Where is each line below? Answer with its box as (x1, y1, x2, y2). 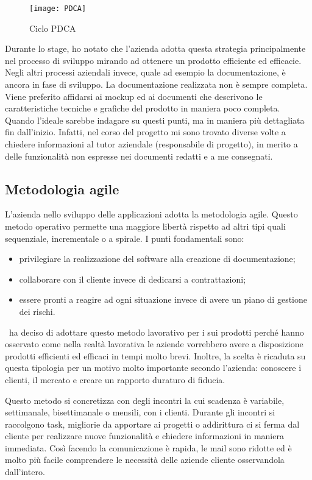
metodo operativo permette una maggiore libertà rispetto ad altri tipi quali (5, 219, 286, 232)
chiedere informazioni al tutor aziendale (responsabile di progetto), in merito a (5, 138, 298, 150)
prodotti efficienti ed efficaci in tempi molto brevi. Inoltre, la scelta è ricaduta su (5, 349, 306, 362)
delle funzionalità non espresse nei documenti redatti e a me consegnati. (5, 149, 273, 162)
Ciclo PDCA (29, 21, 76, 34)
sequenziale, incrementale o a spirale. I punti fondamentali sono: (5, 231, 244, 244)
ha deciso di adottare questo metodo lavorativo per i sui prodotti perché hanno (9, 325, 304, 338)
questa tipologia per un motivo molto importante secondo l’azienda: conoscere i (5, 361, 302, 374)
